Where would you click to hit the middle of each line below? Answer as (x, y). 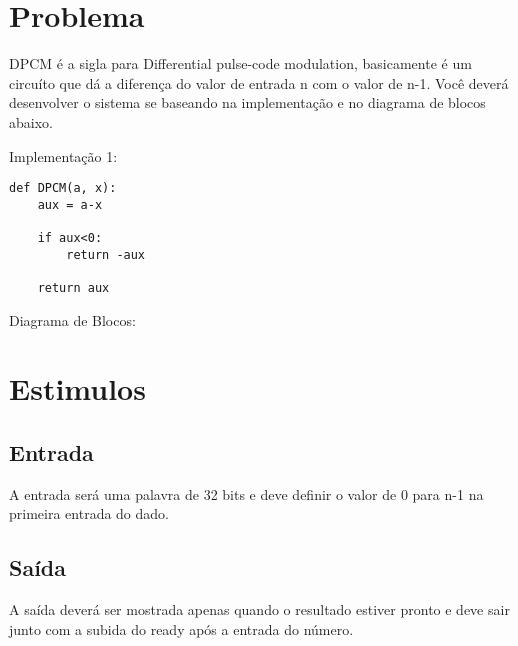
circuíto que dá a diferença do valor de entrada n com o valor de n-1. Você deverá (259, 82)
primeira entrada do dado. (89, 513)
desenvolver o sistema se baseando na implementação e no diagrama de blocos (247, 102)
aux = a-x (70, 204)
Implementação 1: (63, 155)
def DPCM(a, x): (63, 188)
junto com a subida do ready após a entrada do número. (181, 628)
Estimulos (77, 388)
